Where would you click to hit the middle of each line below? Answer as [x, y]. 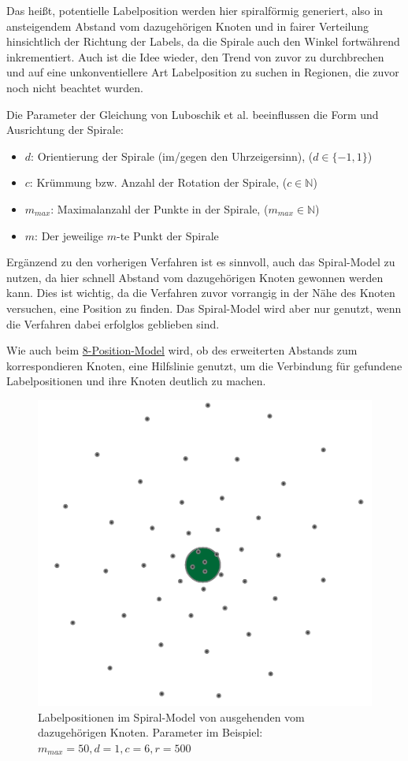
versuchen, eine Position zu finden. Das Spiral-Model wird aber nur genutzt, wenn [204, 308]
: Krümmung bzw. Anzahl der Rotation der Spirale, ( [158, 182]
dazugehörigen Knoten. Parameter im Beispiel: [150, 732]
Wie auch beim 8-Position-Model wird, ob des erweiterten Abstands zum [182, 350]
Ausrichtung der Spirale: [65, 130]
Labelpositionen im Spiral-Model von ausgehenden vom [171, 716]
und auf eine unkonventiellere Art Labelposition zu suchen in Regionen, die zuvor [203, 72]
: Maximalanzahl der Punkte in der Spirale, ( [159, 208]
